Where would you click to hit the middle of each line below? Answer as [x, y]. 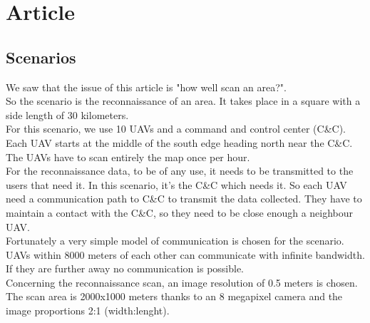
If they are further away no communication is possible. [125, 268]
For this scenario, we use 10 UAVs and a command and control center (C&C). [176, 129]
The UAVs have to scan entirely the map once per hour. [128, 157]
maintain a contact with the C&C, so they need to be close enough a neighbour [180, 212]
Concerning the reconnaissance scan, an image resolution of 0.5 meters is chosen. [182, 282]
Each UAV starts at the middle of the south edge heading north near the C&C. [179, 142]
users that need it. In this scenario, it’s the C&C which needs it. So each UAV [176, 184]
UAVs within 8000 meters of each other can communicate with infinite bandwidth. [185, 254]
